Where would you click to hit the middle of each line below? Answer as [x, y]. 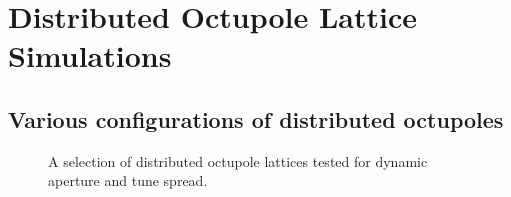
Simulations [90, 55]
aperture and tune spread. [128, 180]
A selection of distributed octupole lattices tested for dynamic [238, 160]
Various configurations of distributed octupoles [256, 118]
